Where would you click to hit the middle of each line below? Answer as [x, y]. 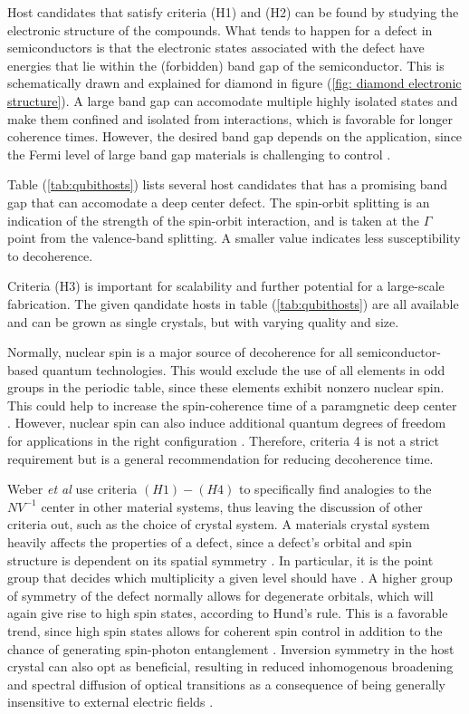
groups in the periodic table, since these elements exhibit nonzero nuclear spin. [226, 387]
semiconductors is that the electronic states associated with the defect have [216, 48]
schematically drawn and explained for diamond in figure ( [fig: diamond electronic [234, 83]
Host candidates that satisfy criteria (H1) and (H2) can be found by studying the [233, 12]
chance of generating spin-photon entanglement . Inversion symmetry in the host [231, 648]
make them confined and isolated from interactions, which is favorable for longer [230, 118]
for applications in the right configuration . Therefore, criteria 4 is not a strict [223, 441]
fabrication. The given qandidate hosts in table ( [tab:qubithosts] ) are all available [233, 303]
